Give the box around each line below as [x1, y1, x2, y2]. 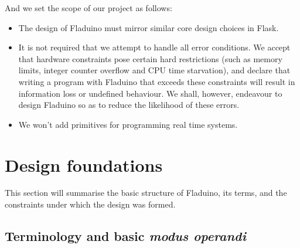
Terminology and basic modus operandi [5, 227, 246, 245]
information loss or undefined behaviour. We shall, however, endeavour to [18, 87, 282, 99]
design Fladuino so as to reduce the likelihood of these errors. [18, 98, 240, 111]
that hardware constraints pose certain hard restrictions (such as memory [18, 52, 282, 64]
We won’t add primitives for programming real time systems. [18, 118, 238, 130]
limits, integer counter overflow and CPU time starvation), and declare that [18, 64, 291, 76]
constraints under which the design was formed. [5, 198, 176, 210]
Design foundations [5, 152, 163, 176]
